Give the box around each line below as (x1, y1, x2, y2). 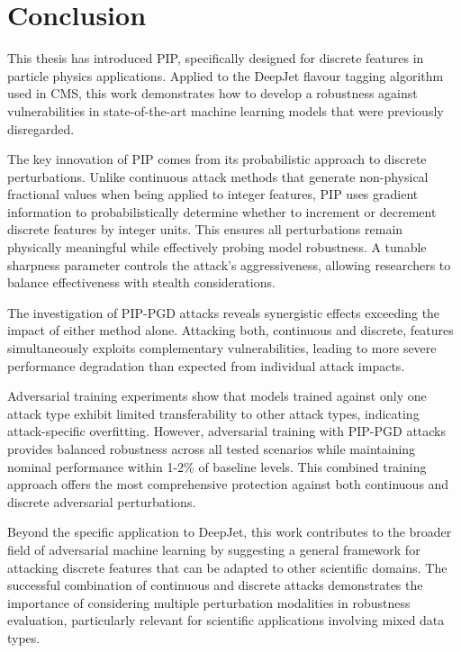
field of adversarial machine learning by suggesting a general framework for (7, 540, 420, 558)
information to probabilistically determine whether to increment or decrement (7, 202, 437, 221)
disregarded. (7, 119, 75, 138)
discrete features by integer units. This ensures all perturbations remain (7, 220, 403, 239)
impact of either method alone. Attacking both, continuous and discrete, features (7, 321, 454, 340)
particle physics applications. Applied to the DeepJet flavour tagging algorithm (7, 66, 444, 85)
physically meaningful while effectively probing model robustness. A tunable (7, 238, 427, 257)
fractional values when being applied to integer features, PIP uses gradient (7, 185, 419, 204)
